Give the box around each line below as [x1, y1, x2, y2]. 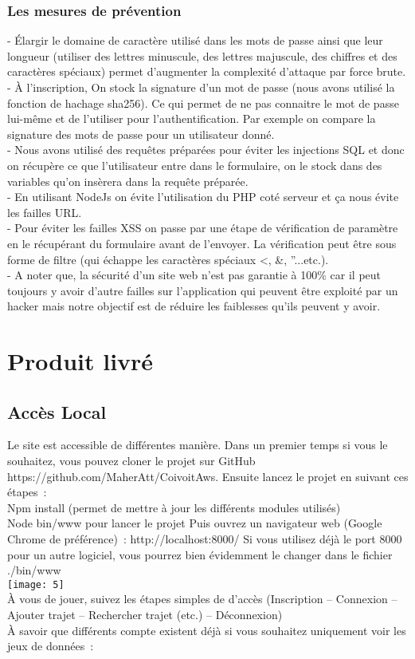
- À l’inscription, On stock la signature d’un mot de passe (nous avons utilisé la [7, 79, 395, 95]
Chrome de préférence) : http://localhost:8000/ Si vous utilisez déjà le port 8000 [7, 531, 402, 547]
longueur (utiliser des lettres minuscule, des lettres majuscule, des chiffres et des [7, 47, 397, 64]
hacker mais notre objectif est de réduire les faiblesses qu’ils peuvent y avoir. [7, 298, 381, 314]
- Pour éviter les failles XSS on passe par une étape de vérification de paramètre [7, 219, 398, 236]
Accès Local [7, 399, 107, 424]
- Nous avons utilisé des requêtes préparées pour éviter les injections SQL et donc [7, 141, 405, 158]
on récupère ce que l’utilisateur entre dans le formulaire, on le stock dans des [7, 156, 382, 173]
